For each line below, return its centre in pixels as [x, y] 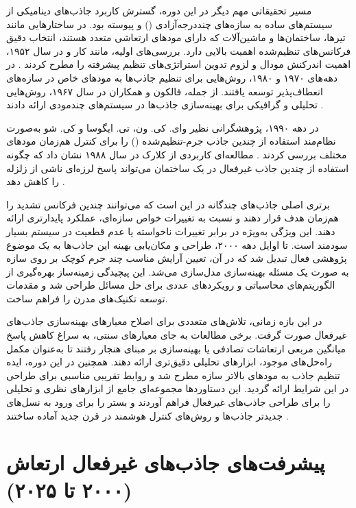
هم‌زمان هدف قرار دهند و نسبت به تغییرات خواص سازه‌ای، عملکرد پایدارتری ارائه [173, 218]
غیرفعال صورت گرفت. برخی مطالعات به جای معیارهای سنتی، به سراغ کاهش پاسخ [177, 335]
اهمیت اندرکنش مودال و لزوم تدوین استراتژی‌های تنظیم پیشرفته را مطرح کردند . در [179, 64]
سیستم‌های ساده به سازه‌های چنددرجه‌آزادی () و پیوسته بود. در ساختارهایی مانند [169, 24]
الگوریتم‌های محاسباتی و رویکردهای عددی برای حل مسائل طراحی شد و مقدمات [171, 285]
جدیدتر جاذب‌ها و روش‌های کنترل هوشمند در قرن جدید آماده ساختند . [147, 415]
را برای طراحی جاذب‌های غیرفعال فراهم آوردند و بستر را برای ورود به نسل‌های [168, 402]
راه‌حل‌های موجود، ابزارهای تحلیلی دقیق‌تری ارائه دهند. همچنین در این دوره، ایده [169, 362]
